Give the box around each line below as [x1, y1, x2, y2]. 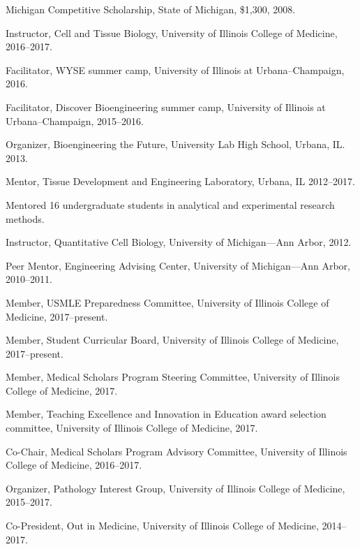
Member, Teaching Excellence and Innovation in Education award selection [6, 407, 327, 421]
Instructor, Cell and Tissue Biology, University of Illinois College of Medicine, [6, 25, 338, 40]
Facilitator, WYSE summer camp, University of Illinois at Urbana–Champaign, [6, 62, 345, 77]
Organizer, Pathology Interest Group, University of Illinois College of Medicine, [6, 481, 345, 495]
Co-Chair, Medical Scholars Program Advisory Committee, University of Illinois [6, 444, 347, 458]
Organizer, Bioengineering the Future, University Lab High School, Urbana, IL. [6, 137, 345, 152]
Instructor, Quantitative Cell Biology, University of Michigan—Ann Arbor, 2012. [6, 235, 352, 249]
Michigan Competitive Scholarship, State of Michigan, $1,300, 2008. [6, 2, 296, 16]
